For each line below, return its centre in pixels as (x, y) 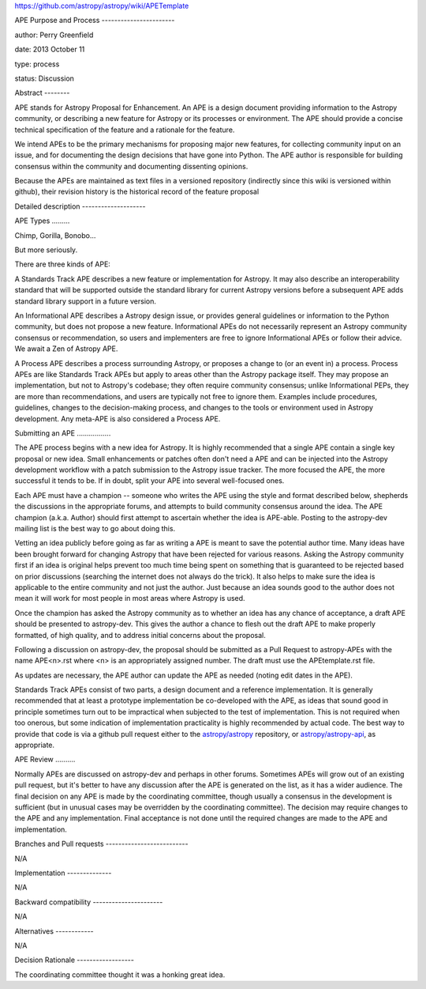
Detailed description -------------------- (80, 206)
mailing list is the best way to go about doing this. (95, 529)
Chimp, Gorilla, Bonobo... (55, 235)
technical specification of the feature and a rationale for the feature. (125, 130)
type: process (37, 64)
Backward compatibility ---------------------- (89, 902)
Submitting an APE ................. (63, 433)
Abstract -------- (42, 93)
